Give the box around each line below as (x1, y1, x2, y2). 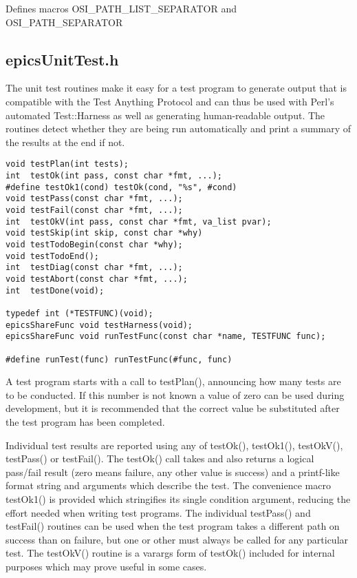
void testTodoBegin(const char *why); (6, 239, 183, 249)
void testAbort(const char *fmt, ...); (6, 273, 188, 284)
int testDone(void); (6, 285, 105, 296)
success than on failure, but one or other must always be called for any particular (6, 532, 349, 546)
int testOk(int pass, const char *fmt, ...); (6, 171, 222, 181)
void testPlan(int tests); (6, 159, 129, 169)
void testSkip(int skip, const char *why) (6, 228, 203, 238)
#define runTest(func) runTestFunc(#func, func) (6, 354, 232, 364)
